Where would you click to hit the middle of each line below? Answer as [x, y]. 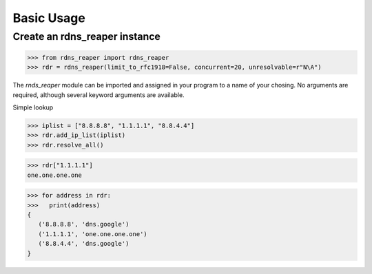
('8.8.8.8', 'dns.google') [84, 224]
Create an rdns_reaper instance [87, 36]
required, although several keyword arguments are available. [99, 95]
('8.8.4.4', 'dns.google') [84, 244]
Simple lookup [33, 107]
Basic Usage [49, 18]
